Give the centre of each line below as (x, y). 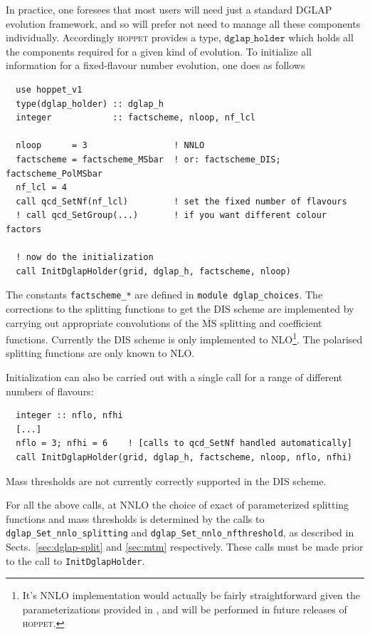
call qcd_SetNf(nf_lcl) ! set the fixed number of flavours (181, 201)
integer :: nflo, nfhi (69, 416)
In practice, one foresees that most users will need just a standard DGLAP (169, 9)
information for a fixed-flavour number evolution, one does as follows (155, 65)
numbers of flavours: (50, 391)
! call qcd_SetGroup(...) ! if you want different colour (171, 215)
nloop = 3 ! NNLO (110, 146)
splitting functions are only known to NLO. (100, 353)
